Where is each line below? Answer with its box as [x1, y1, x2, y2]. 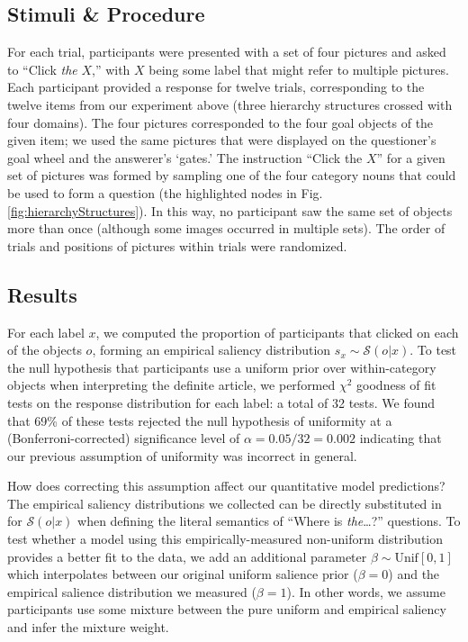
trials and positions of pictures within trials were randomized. [7, 236, 347, 255]
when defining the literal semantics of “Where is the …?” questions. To [77, 511, 461, 530]
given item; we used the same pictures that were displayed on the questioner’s [7, 131, 436, 149]
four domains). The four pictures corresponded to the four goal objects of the [7, 113, 434, 131]
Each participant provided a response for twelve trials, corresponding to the [7, 77, 425, 96]
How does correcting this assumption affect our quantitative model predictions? [7, 476, 445, 495]
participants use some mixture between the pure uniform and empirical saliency [7, 600, 446, 619]
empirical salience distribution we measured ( [7, 582, 256, 601]
